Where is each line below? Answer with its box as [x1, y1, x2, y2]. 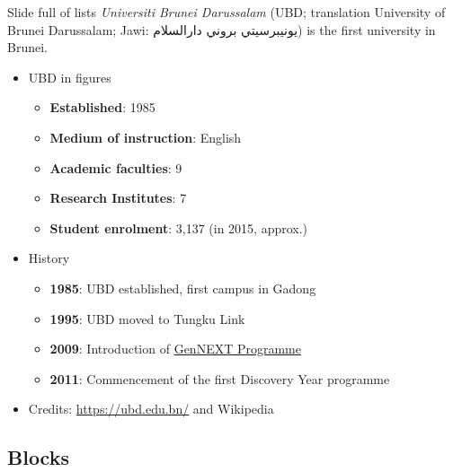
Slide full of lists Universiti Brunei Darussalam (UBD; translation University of [7, 3, 446, 21]
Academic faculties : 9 [49, 158, 182, 177]
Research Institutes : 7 [49, 188, 187, 207]
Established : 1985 [49, 98, 155, 117]
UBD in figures [28, 67, 111, 86]
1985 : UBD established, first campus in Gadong [49, 278, 316, 297]
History [28, 249, 70, 267]
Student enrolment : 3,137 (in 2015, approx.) [49, 218, 308, 237]
